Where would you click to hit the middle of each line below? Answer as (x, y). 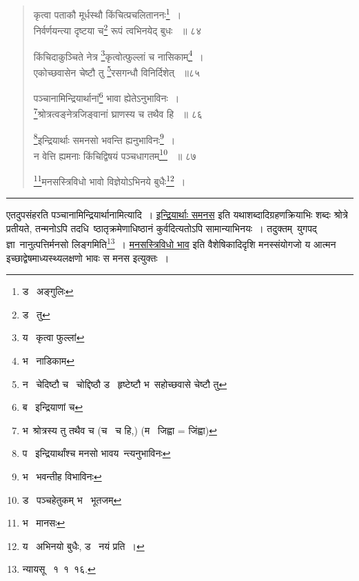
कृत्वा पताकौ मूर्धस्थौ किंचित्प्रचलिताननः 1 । (107, 13)
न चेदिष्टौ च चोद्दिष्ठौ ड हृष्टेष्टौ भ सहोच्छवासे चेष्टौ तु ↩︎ (125, 384)
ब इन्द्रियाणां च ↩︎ (53, 407)
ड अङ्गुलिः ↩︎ (48, 291)
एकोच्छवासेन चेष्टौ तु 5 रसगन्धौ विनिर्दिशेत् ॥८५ (117, 71)
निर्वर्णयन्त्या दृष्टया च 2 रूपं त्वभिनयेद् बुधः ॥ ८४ (117, 29)
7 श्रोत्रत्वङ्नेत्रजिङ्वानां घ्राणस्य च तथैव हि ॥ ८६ (118, 113)
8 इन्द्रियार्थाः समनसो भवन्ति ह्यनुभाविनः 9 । (104, 139)
